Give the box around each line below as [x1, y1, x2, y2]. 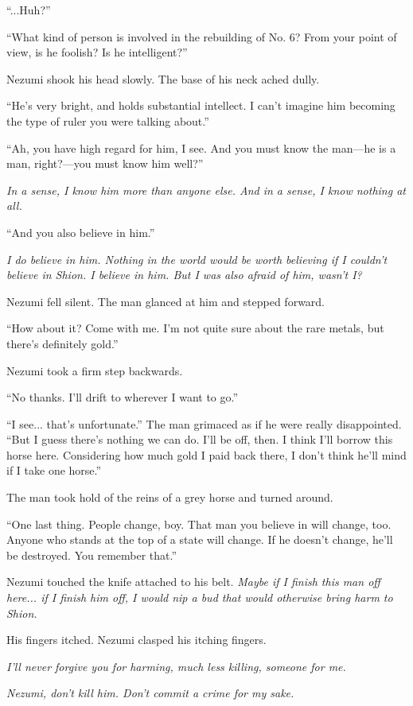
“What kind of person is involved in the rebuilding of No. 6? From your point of [6, 28, 397, 45]
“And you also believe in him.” [6, 223, 155, 240]
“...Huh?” [6, 2, 51, 17]
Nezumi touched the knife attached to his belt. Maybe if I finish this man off [6, 573, 380, 590]
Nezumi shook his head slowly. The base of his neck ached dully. [6, 70, 320, 87]
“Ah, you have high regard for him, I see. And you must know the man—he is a [6, 139, 396, 156]
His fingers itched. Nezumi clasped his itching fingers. [6, 631, 267, 648]
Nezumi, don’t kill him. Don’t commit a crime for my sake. [6, 685, 294, 701]
